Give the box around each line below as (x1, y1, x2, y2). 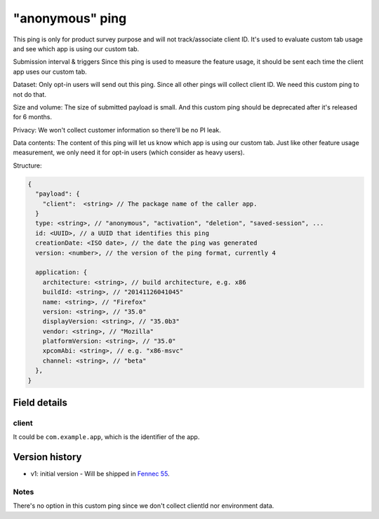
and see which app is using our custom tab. (13, 44, 140, 53)
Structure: (13, 161, 42, 170)
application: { (35, 269, 88, 276)
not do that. (13, 90, 47, 98)
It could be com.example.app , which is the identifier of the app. (13, 433, 200, 441)
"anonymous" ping (13, 11, 127, 26)
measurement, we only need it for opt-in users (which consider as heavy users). (13, 148, 245, 157)
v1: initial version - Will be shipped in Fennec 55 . (30, 470, 170, 478)
